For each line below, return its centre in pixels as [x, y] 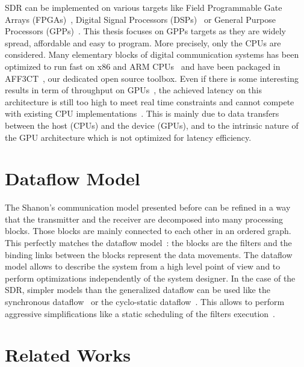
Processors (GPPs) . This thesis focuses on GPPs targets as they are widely [145, 31]
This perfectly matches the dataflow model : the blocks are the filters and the [148, 243]
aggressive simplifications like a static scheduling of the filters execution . [140, 313]
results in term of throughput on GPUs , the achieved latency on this [133, 90]
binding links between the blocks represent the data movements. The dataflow [149, 254]
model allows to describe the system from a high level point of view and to [143, 266]
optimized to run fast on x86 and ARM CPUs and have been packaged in [143, 66]
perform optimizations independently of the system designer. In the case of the [150, 278]
